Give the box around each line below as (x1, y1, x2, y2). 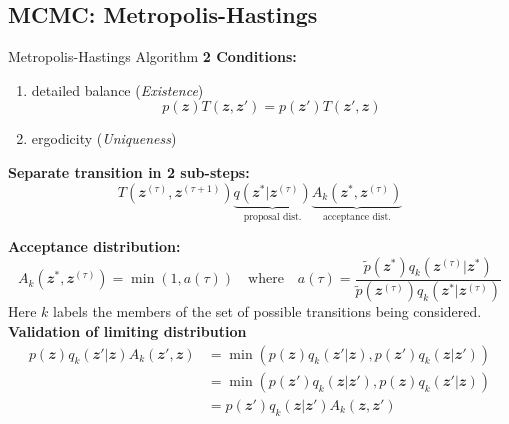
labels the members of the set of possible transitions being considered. (53, 301, 482, 322)
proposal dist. (243, 212, 302, 223)
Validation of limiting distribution (8, 321, 247, 342)
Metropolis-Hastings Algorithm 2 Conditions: (8, 46, 297, 67)
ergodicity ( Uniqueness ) (31, 128, 177, 149)
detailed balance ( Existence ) (31, 79, 204, 100)
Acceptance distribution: (8, 236, 181, 257)
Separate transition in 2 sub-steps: (8, 161, 250, 182)
